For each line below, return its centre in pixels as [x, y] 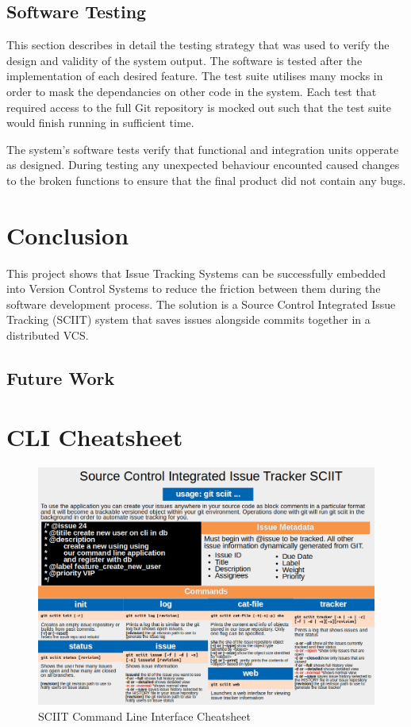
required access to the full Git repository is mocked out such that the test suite [199, 107]
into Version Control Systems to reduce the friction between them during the [194, 288]
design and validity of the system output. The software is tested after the [184, 60]
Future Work [61, 378]
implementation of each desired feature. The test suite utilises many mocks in [195, 76]
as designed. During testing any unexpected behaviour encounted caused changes [203, 165]
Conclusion [68, 235]
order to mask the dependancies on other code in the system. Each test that [192, 91]
